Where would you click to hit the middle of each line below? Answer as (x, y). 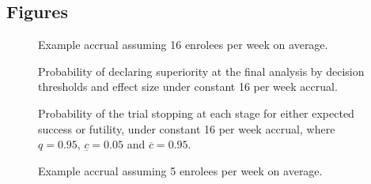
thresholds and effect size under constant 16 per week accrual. (188, 86)
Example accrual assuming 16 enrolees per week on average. (183, 45)
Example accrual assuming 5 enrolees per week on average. (180, 170)
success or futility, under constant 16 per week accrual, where (187, 128)
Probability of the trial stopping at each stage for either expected (196, 113)
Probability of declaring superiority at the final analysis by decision (201, 71)
